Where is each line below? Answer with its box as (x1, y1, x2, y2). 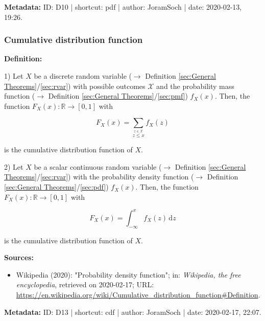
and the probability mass (156, 80, 234, 91)
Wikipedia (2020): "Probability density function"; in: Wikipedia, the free (16, 269, 241, 280)
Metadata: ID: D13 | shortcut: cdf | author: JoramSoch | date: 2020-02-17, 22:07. (4, 306, 261, 317)
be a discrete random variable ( (34, 71, 132, 81)
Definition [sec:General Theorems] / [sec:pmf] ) (48, 90, 188, 101)
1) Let (4, 71, 23, 81)
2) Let (4, 161, 23, 172)
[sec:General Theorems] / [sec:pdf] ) (4, 181, 109, 192)
